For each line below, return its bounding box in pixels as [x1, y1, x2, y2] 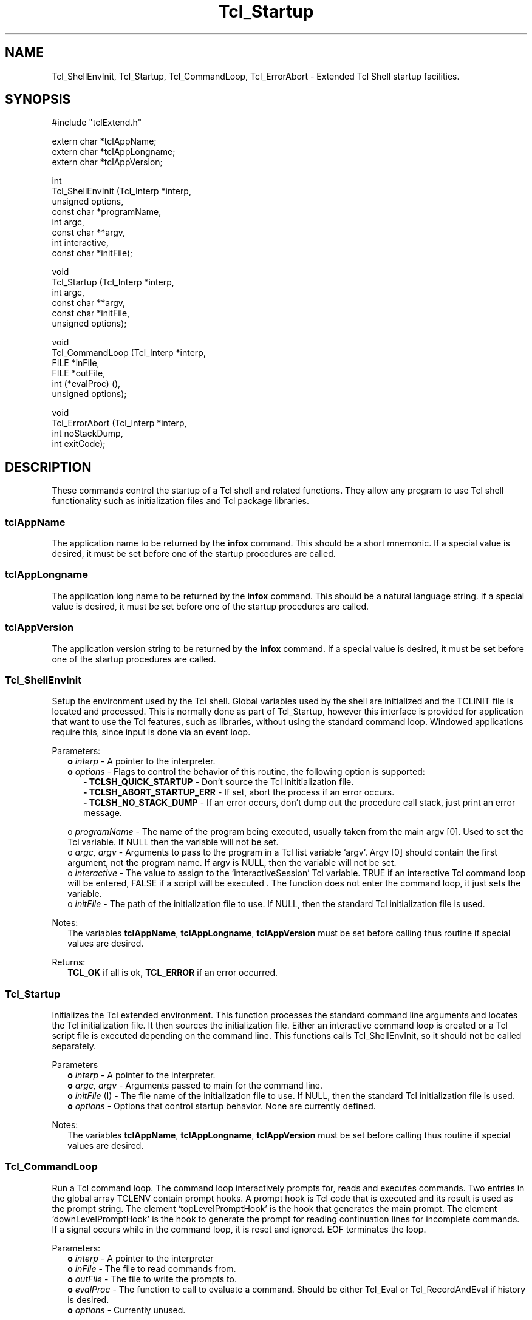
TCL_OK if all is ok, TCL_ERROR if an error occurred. [67, 967, 278, 978]
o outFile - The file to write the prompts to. [67, 1273, 237, 1284]
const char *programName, [52, 206, 162, 217]
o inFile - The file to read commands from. [67, 1263, 236, 1274]
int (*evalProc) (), [52, 378, 121, 389]
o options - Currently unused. [67, 1304, 186, 1315]
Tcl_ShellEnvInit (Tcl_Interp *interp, [52, 186, 191, 197]
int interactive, [52, 237, 109, 248]
